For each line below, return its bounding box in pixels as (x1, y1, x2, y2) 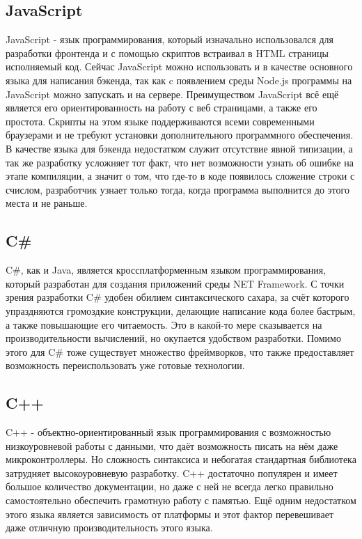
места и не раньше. (6, 196, 88, 210)
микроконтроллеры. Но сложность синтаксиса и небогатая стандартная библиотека (6, 452, 356, 467)
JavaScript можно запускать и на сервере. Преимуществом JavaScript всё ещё (6, 86, 339, 101)
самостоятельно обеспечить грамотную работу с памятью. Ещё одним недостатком (6, 493, 356, 508)
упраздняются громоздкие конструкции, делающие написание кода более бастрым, (6, 303, 356, 318)
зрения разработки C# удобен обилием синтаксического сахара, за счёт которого (6, 290, 349, 304)
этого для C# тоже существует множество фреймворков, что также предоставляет (6, 344, 354, 359)
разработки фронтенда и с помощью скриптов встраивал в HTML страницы (6, 45, 329, 60)
